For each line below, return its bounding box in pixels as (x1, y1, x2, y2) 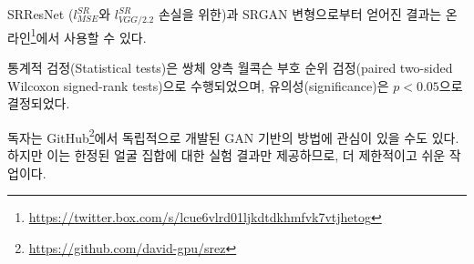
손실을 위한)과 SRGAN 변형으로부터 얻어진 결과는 (158, 5, 442, 23)
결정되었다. (7, 94, 70, 113)
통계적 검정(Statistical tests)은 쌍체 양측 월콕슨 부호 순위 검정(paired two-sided (7, 57, 453, 76)
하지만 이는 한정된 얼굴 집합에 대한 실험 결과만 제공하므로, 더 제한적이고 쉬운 (7, 146, 446, 165)
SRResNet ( (7, 5, 74, 23)
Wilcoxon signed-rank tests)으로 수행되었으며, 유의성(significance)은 (7, 76, 389, 95)
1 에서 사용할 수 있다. (30, 25, 147, 46)
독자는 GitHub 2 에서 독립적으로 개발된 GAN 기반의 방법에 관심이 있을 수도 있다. (7, 125, 459, 147)
